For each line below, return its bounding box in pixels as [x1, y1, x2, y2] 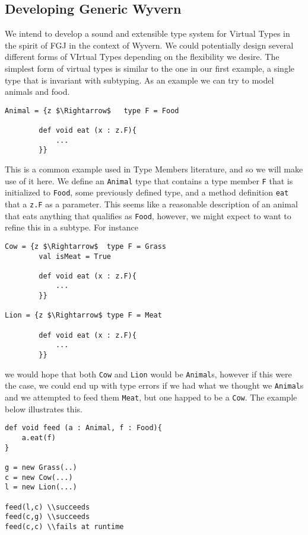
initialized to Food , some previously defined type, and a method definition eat [5, 186, 289, 198]
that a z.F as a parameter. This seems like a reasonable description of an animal [5, 197, 298, 210]
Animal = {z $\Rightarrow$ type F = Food [5, 106, 179, 115]
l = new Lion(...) [5, 483, 77, 492]
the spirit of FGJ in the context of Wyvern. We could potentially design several [5, 39, 294, 51]
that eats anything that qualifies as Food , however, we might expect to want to [5, 209, 291, 222]
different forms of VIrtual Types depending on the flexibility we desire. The [5, 50, 280, 63]
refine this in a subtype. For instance [5, 221, 138, 233]
